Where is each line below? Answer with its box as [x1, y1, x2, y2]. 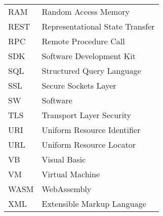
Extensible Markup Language [42, 198, 146, 209]
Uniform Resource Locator [42, 139, 136, 150]
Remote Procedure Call [42, 35, 125, 47]
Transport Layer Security [42, 109, 132, 121]
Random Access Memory [42, 6, 130, 17]
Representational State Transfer [42, 20, 155, 32]
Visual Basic [42, 153, 86, 165]
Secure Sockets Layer [42, 79, 116, 91]
